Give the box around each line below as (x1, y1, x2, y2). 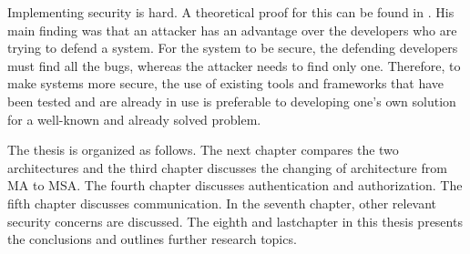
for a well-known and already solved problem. (7, 109, 261, 128)
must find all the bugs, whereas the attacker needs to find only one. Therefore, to (7, 56, 461, 75)
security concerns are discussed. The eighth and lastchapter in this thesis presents (7, 211, 463, 230)
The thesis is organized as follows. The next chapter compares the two (7, 140, 399, 159)
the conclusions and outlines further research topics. (7, 229, 297, 249)
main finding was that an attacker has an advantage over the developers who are (7, 20, 457, 39)
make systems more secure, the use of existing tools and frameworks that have (7, 74, 444, 93)
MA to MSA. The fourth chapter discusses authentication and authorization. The (7, 176, 463, 195)
